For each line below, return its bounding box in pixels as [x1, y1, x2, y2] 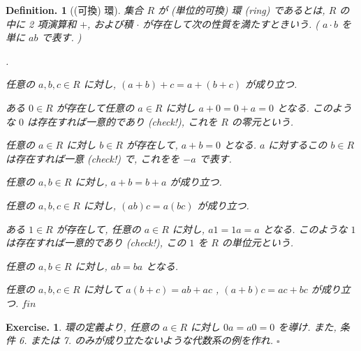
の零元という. [231, 114, 294, 128]
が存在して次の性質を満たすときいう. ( [142, 16, 319, 31]
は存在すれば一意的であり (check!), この [6, 235, 186, 250]
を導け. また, [278, 319, 337, 334]
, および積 [87, 16, 133, 31]
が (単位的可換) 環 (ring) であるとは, [158, 3, 325, 17]
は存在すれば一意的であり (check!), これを [27, 114, 218, 128]
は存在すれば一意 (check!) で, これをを [6, 151, 180, 165]
